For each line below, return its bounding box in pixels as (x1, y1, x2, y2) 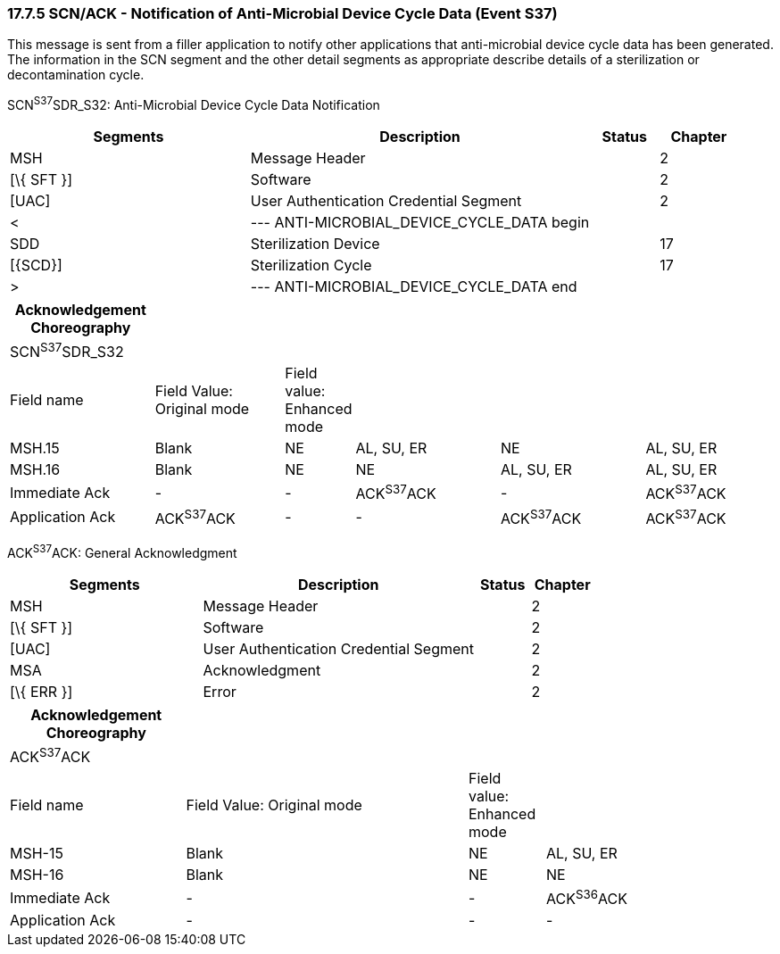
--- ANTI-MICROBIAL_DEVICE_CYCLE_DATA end (250, 278, 577, 296)
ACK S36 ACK (546, 887, 627, 908)
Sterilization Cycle (250, 256, 372, 275)
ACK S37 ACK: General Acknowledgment (7, 543, 237, 560)
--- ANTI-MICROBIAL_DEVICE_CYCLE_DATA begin (250, 213, 590, 232)
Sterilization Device (250, 235, 380, 253)
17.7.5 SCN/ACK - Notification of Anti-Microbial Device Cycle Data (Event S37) (7, 4, 558, 22)
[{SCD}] (10, 256, 62, 275)
